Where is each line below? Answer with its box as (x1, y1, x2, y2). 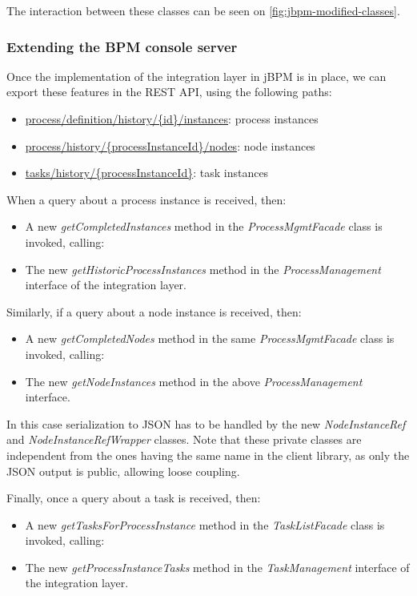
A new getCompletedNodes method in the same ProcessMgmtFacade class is (25, 330, 395, 347)
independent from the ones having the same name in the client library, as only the (6, 446, 410, 463)
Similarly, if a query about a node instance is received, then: (6, 303, 302, 320)
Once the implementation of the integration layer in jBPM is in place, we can (6, 67, 387, 84)
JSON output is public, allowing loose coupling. (6, 462, 240, 479)
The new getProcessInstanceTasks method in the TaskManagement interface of (25, 558, 410, 575)
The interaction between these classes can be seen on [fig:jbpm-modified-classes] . (6, 2, 400, 18)
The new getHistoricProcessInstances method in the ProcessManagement (25, 260, 381, 277)
